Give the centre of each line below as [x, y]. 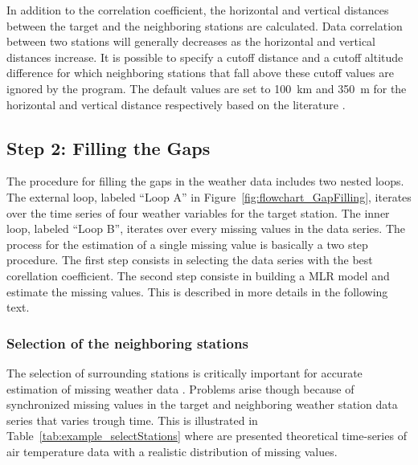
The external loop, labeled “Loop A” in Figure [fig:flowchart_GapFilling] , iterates [209, 196]
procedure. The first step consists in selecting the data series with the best [190, 260]
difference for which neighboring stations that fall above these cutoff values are [200, 73]
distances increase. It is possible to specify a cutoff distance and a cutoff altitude [205, 57]
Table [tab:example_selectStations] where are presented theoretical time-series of [207, 436]
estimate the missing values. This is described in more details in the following [197, 291]
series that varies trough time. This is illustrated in [132, 420]
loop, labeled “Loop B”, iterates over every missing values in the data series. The [206, 228]
